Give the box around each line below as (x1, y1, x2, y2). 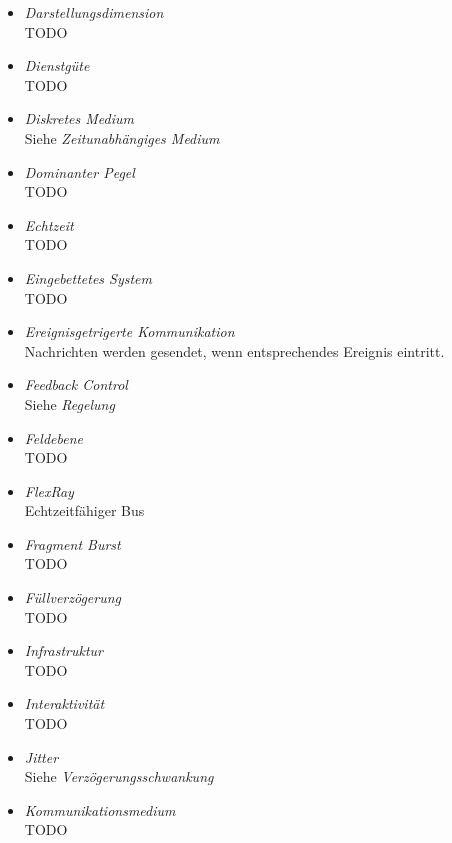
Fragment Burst (24, 533, 121, 554)
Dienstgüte (24, 55, 90, 76)
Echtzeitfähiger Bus (24, 500, 145, 521)
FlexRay (24, 480, 74, 501)
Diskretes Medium (24, 108, 134, 129)
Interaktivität (24, 693, 105, 714)
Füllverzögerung (24, 587, 122, 608)
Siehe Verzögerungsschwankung (24, 766, 214, 787)
